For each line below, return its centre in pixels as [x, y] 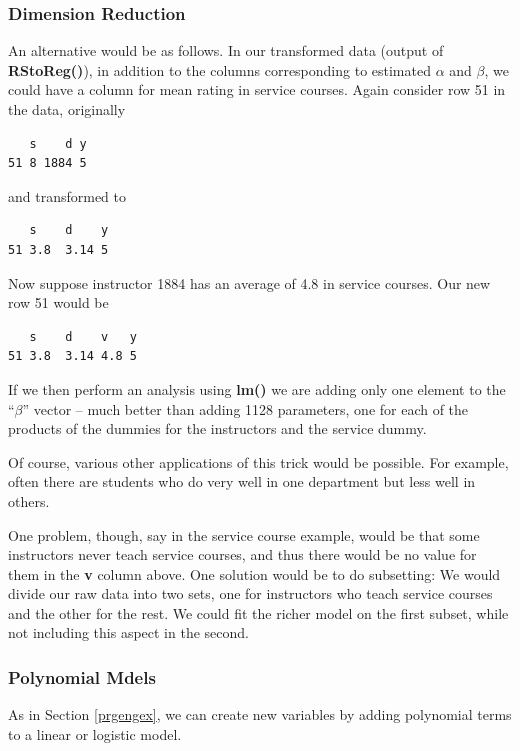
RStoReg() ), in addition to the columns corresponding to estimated [219, 69]
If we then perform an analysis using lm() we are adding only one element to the [257, 388]
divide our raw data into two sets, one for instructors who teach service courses [250, 593]
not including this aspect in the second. [128, 632]
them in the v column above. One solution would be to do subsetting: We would [254, 573]
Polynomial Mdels [82, 676]
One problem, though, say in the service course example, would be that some [244, 534]
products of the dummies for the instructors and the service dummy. [217, 428]
